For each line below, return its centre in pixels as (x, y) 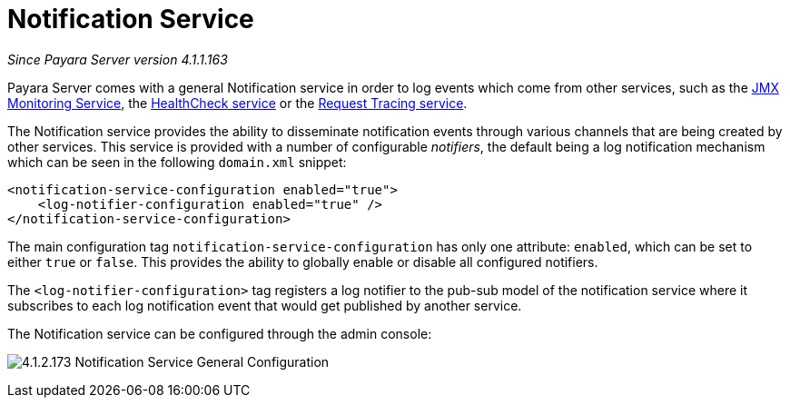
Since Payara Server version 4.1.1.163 (118, 59)
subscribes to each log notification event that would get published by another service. (265, 305)
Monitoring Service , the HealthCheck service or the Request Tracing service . (237, 103)
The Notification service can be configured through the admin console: (220, 333)
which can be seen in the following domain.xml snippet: (177, 162)
